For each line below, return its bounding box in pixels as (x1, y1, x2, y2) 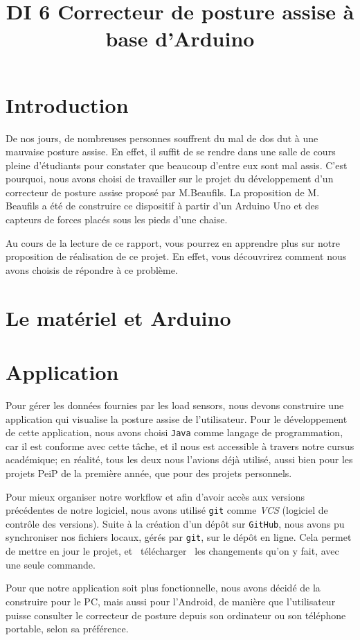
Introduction (6, 90, 129, 119)
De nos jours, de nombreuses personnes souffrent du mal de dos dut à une (6, 130, 318, 145)
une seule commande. (6, 557, 96, 571)
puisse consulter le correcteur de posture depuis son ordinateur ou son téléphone (6, 607, 346, 622)
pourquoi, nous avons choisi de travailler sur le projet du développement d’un (6, 171, 334, 186)
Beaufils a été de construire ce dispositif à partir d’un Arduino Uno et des (6, 198, 319, 213)
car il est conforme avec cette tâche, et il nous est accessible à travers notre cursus (6, 438, 354, 453)
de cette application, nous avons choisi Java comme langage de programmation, (6, 425, 343, 440)
